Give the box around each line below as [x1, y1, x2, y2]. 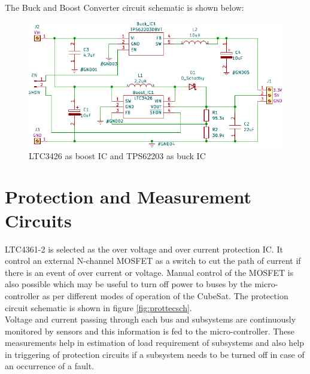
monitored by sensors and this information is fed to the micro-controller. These [5, 324, 295, 337]
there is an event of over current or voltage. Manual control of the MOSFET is [5, 266, 294, 278]
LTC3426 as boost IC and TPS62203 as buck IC [29, 149, 206, 162]
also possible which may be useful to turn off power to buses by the [5, 278, 252, 290]
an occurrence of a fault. [5, 360, 95, 372]
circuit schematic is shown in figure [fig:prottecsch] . [5, 301, 192, 314]
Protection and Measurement [5, 184, 251, 209]
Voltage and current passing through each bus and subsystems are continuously [5, 313, 296, 326]
